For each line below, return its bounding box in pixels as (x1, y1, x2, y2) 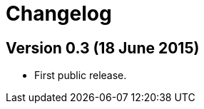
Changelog (6, 1, 112, 26)
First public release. (34, 69, 127, 82)
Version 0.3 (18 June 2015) (6, 38, 200, 57)
